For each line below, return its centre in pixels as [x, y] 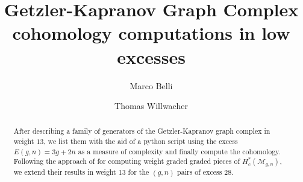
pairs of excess [200, 172]
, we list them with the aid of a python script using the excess [141, 141]
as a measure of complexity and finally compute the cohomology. [179, 151]
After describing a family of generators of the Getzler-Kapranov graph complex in [142, 131]
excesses [151, 56]
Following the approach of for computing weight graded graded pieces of [127, 161]
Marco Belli [151, 85]
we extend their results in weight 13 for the [81, 172]
